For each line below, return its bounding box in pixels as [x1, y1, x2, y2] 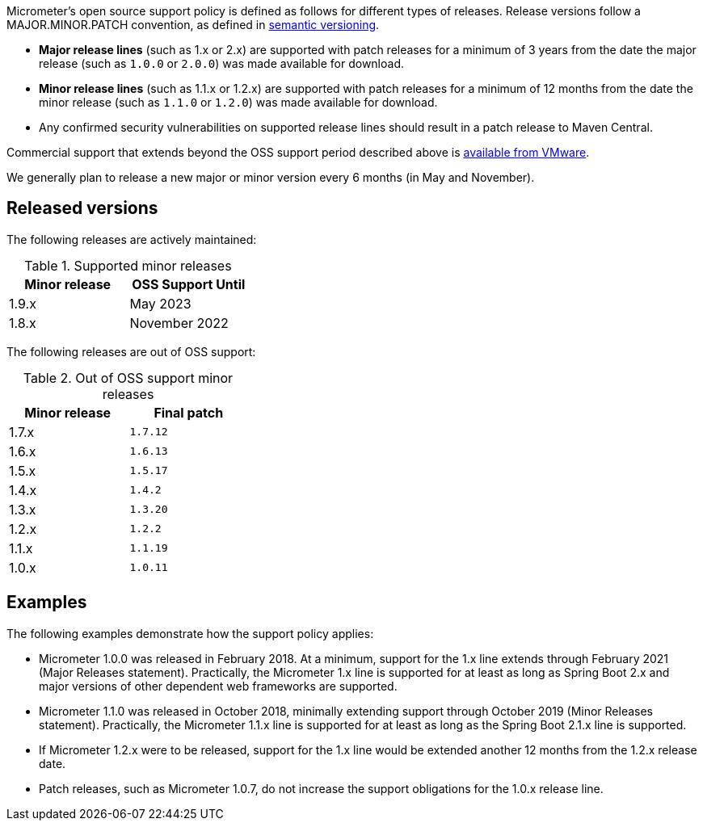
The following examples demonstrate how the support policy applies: [6, 626, 374, 640]
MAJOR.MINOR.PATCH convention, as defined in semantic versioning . [6, 18, 380, 31]
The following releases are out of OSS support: [6, 344, 256, 359]
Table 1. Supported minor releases [24, 257, 232, 274]
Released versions [6, 198, 158, 219]
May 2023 [129, 295, 192, 312]
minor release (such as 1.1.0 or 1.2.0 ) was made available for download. [39, 95, 438, 109]
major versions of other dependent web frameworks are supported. [39, 678, 398, 693]
